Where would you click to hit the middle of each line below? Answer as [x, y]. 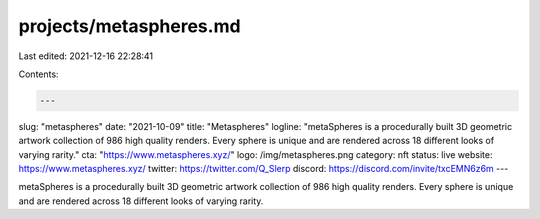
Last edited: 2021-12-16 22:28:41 [86, 56]
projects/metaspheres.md [129, 26]
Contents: [38, 74]
